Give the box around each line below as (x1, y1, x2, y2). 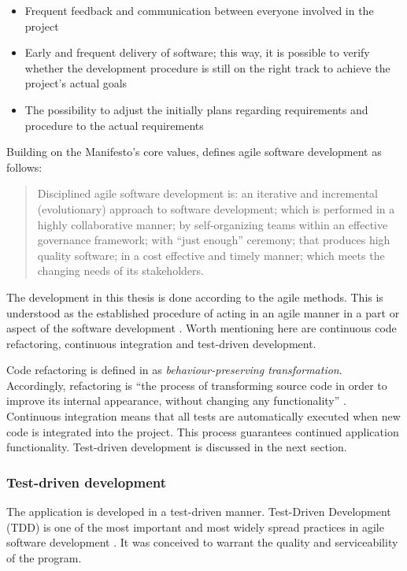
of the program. (6, 549, 82, 565)
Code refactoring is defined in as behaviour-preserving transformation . (6, 362, 342, 378)
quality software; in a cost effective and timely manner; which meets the (37, 247, 385, 263)
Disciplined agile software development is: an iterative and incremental (37, 185, 378, 202)
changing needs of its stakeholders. (37, 262, 204, 279)
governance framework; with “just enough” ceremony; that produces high (37, 232, 390, 248)
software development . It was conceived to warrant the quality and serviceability (6, 534, 398, 551)
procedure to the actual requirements (24, 117, 204, 133)
